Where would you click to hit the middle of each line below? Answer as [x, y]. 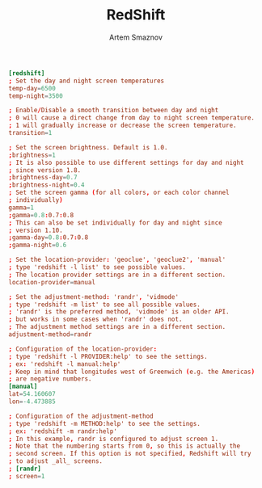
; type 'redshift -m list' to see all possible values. [104, 305]
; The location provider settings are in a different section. [117, 275]
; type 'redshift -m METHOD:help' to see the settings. [104, 423]
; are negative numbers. [50, 379]
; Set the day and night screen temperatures [86, 81]
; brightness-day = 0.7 [43, 178]
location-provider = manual [52, 282]
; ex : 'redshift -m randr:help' [63, 431]
